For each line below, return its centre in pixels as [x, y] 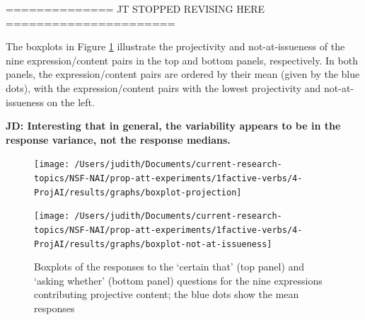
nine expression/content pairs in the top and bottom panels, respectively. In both [182, 60]
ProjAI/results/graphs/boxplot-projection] [138, 192]
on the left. [71, 102]
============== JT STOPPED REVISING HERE [135, 8]
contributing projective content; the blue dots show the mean [167, 294]
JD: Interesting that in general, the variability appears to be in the [173, 126]
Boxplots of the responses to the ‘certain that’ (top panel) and [169, 267]
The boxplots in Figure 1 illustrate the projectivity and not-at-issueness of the [175, 46]
